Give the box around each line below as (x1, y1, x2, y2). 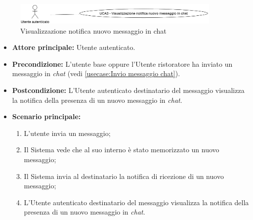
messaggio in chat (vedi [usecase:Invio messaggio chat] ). (12, 68, 180, 79)
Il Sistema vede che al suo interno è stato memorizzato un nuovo (24, 144, 219, 155)
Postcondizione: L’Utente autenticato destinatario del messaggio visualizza (12, 85, 245, 95)
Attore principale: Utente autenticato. (12, 42, 135, 52)
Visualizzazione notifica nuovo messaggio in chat (20, 25, 167, 36)
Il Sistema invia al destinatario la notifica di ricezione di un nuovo (24, 171, 224, 181)
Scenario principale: (12, 111, 81, 122)
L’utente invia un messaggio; (24, 128, 111, 138)
